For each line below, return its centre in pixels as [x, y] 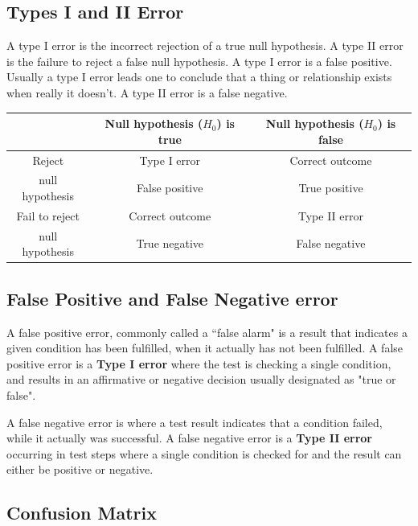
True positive [331, 188]
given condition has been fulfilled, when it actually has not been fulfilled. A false [205, 348]
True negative [170, 243]
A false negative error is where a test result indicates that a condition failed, [195, 422]
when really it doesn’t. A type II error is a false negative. [147, 92]
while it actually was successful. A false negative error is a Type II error [189, 438]
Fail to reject [48, 215]
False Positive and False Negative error [172, 298]
